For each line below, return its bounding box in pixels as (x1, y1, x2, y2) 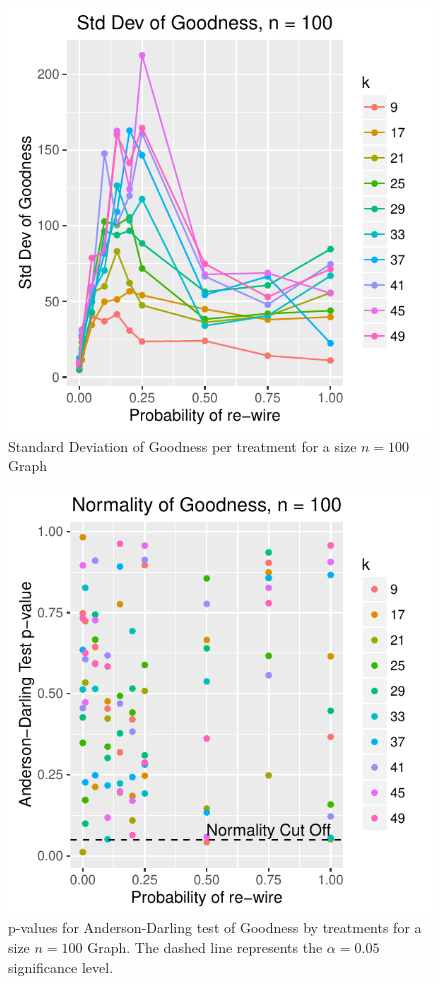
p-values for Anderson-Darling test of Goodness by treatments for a (8, 917, 422, 938)
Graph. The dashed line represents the (87, 936, 323, 957)
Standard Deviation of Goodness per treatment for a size (8, 435, 357, 456)
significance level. (8, 956, 114, 977)
